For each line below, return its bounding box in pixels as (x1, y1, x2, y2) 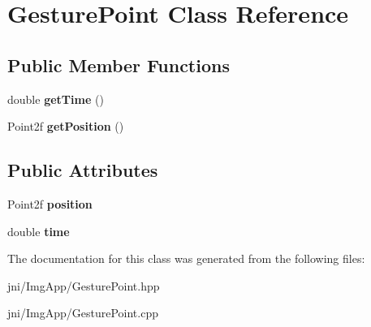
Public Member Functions (7, 52, 230, 77)
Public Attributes (7, 157, 158, 183)
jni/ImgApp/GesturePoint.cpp (7, 304, 158, 321)
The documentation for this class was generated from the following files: (7, 250, 365, 267)
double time (7, 222, 70, 239)
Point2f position (7, 195, 93, 212)
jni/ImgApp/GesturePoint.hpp (7, 277, 160, 294)
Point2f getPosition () (7, 118, 124, 135)
